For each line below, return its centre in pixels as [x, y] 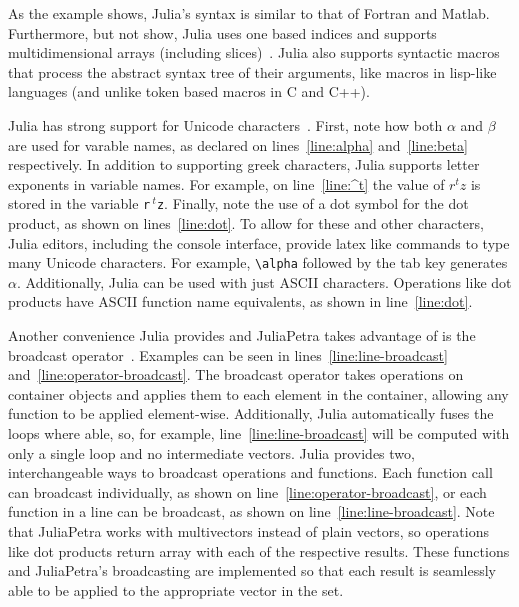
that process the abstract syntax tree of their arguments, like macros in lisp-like [252, 71]
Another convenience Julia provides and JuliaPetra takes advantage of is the [242, 335]
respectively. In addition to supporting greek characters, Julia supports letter [244, 164]
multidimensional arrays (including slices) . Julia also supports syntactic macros [254, 52]
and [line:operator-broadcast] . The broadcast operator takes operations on [236, 374]
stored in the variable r [79, 203]
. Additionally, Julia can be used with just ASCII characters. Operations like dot [264, 281]
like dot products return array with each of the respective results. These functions [259, 550]
